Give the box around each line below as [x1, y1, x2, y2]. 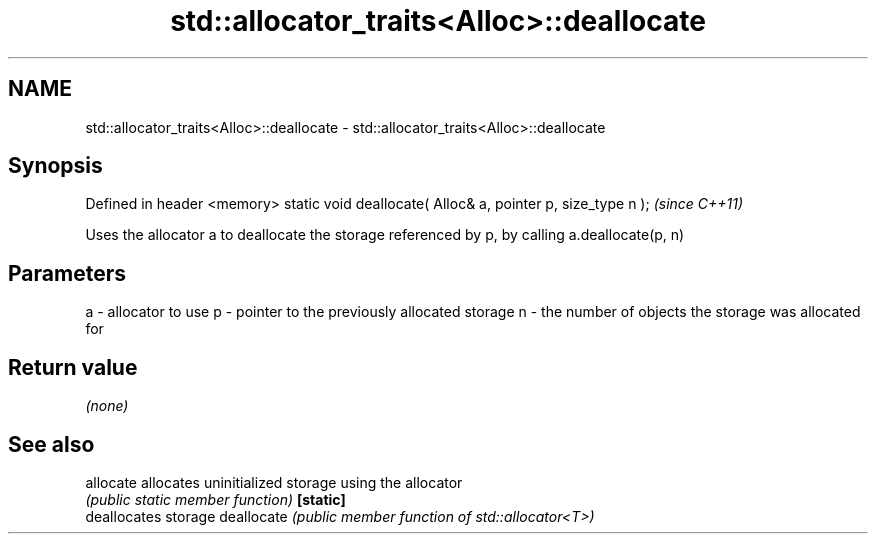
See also [8, 431, 95, 457]
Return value [8, 354, 138, 380]
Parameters [8, 260, 126, 286]
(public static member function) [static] [85, 490, 346, 508]
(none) [85, 397, 129, 415]
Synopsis [8, 153, 103, 179]
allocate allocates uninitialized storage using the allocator [85, 473, 463, 491]
